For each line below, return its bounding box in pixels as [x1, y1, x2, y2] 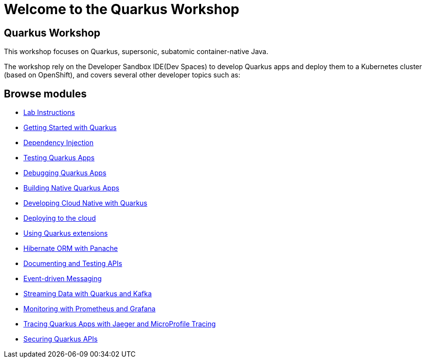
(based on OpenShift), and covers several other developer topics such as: [4, 71, 241, 79]
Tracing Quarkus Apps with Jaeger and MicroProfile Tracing [23, 320, 216, 328]
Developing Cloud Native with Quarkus [23, 199, 148, 208]
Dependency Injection [23, 138, 94, 147]
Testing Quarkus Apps [23, 153, 95, 162]
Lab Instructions [23, 108, 75, 117]
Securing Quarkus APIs [23, 335, 98, 343]
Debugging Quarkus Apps [23, 169, 107, 177]
